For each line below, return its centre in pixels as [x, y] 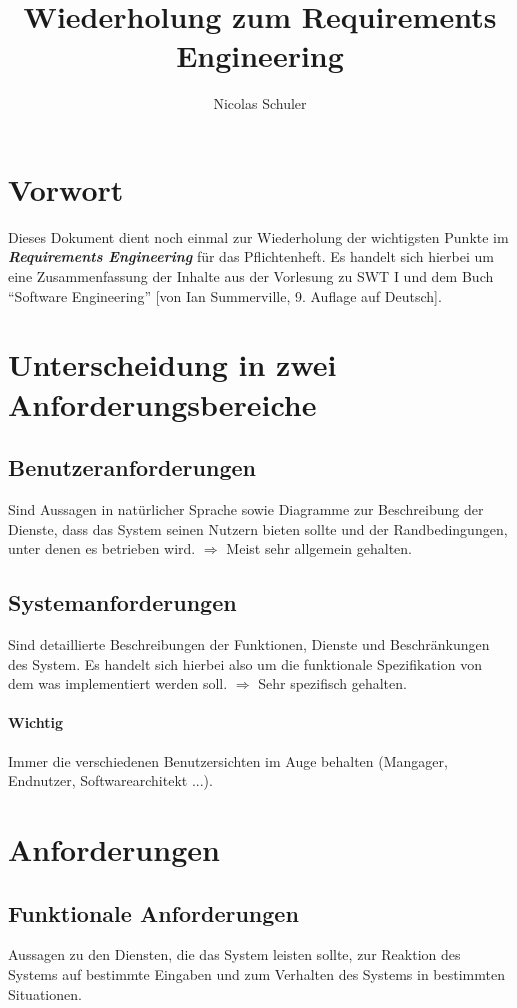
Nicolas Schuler [260, 103]
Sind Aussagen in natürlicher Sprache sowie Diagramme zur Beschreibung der [246, 508]
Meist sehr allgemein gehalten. [319, 548]
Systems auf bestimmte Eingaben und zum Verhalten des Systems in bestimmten [256, 973]
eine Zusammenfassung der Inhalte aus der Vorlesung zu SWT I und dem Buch [251, 276]
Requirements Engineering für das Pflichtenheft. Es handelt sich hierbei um [251, 256]
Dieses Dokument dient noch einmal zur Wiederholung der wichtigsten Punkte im [258, 236]
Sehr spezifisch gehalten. [332, 683]
